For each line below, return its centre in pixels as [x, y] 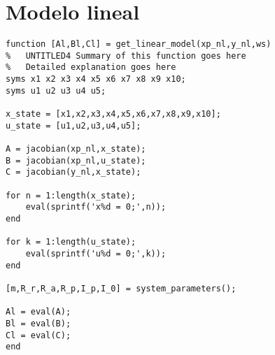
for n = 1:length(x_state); [71, 195]
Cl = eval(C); [38, 335]
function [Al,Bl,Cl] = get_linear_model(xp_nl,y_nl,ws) [139, 44]
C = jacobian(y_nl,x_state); [73, 172]
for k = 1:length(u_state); [71, 242]
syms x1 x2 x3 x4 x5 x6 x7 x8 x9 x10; [96, 79]
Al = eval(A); [38, 312]
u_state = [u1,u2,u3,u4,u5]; [73, 125]
